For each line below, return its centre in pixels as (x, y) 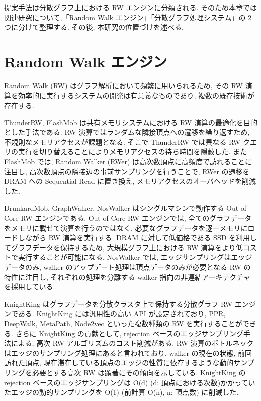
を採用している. (30, 287)
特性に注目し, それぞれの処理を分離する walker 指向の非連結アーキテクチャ (127, 277)
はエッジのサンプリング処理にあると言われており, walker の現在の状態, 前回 (128, 353)
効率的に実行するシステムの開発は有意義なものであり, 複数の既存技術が (136, 95)
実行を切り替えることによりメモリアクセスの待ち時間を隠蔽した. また (133, 152)
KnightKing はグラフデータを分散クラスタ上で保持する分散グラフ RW (118, 303)
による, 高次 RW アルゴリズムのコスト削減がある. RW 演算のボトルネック (132, 343)
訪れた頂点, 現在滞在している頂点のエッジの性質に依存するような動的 (119, 363)
